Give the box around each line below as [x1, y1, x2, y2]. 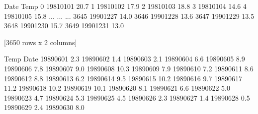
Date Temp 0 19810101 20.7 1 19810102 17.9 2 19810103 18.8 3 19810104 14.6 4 [4, 1, 247, 11]
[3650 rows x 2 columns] [4, 37, 77, 47]
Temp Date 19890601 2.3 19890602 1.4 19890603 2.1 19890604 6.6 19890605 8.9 [4, 54, 245, 64]
